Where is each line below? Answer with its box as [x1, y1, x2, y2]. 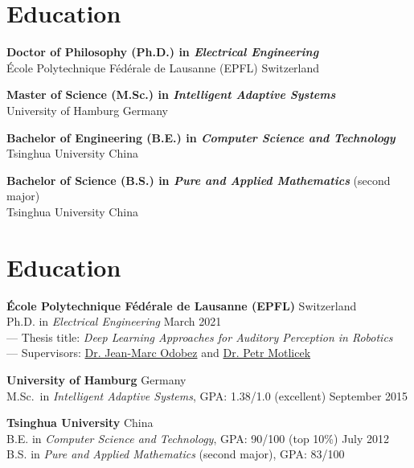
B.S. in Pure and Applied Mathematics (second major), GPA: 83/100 [6, 445, 345, 462]
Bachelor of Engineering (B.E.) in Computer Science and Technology [6, 129, 396, 146]
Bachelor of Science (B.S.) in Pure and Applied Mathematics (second [6, 171, 391, 188]
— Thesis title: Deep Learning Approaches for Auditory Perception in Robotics [6, 328, 393, 345]
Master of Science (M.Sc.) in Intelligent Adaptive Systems [6, 86, 336, 103]
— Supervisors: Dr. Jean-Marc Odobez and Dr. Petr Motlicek [6, 344, 311, 361]
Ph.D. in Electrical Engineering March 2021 [6, 313, 222, 330]
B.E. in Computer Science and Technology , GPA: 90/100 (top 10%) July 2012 [6, 429, 390, 446]
